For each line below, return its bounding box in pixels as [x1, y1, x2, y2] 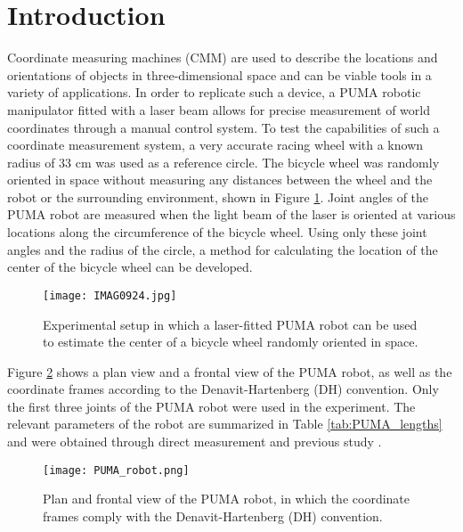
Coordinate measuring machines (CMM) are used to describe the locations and [7, 48, 438, 67]
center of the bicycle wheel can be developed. [7, 258, 253, 276]
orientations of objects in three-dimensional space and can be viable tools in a [7, 65, 432, 84]
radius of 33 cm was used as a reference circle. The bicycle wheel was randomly [7, 152, 440, 171]
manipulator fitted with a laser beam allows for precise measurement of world [7, 100, 430, 119]
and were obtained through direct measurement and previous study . [7, 432, 382, 451]
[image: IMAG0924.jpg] [43, 289, 177, 302]
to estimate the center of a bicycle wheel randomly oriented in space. [43, 332, 418, 351]
